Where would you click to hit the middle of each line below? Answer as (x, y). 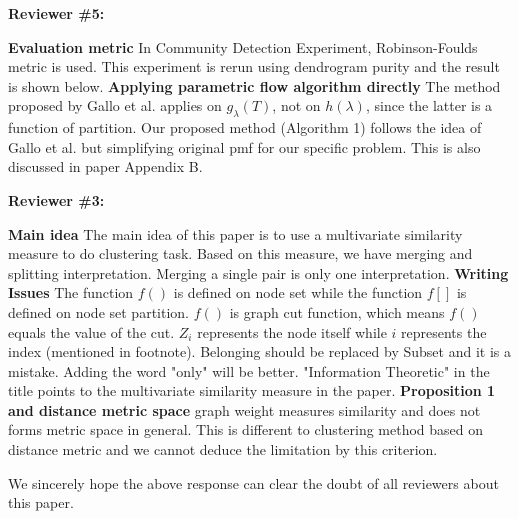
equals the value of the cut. (91, 331)
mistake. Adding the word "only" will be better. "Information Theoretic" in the (249, 370)
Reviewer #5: (56, 13)
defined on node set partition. (98, 311)
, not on (296, 105)
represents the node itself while (292, 331)
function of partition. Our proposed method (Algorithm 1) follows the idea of (245, 127)
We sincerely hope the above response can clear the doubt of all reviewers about (253, 482)
